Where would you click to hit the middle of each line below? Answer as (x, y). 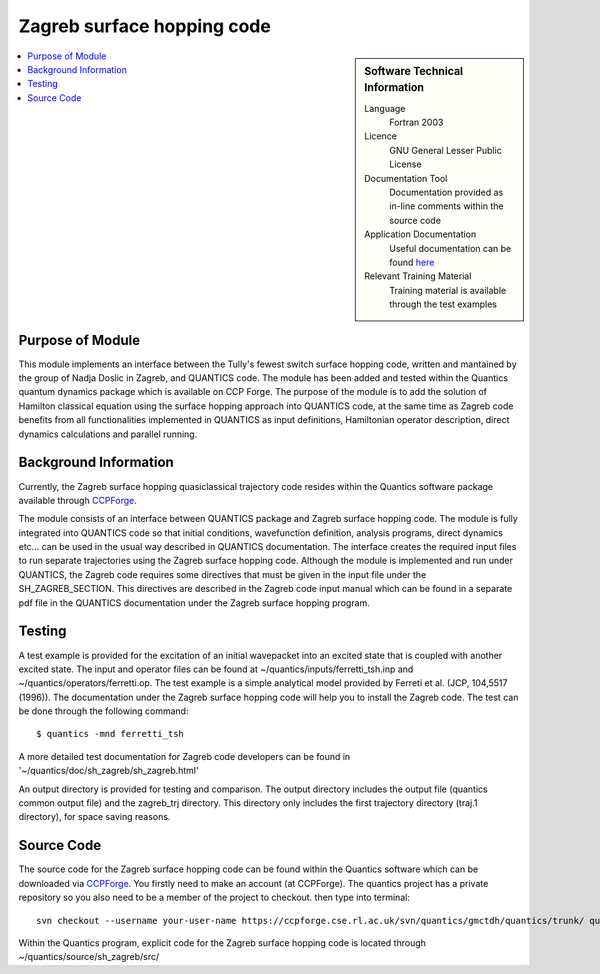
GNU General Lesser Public (445, 150)
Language (385, 108)
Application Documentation (420, 234)
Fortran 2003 (416, 122)
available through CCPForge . (77, 500)
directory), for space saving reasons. (94, 817)
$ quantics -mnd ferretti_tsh (110, 734)
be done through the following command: (103, 711)
